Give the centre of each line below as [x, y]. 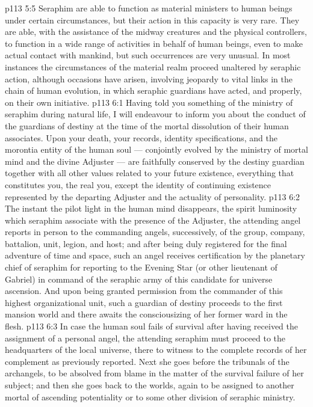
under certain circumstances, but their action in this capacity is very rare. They [152, 20]
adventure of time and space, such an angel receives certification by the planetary [155, 255]
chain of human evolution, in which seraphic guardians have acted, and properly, [153, 90]
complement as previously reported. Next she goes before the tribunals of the [147, 361]
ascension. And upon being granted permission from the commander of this [144, 291]
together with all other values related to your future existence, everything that [150, 173]
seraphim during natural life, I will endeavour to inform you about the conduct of [155, 114]
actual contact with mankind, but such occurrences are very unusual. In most [148, 55]
